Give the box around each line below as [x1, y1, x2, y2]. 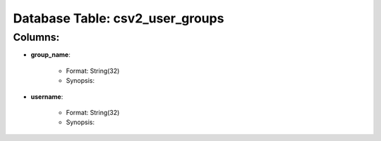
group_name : [30, 51, 71, 59]
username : [30, 92, 64, 101]
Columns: [13, 31, 60, 43]
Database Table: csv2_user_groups [13, 11, 224, 26]
